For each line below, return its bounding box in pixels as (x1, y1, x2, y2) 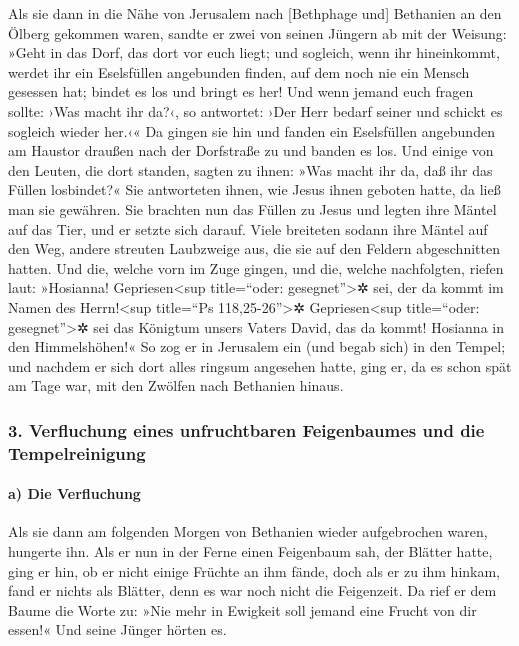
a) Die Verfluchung (8, 483, 141, 504)
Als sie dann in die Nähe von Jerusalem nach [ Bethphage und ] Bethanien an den (8, 3, 502, 23)
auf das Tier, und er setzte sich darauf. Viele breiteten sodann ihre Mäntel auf (8, 218, 488, 239)
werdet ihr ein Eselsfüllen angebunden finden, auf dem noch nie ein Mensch (8, 61, 470, 82)
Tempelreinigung (8, 440, 146, 465)
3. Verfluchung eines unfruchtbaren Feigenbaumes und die (8, 417, 485, 442)
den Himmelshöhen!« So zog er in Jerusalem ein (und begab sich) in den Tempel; (8, 336, 506, 357)
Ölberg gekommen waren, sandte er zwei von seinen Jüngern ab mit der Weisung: (8, 22, 507, 43)
